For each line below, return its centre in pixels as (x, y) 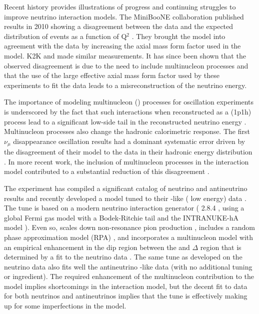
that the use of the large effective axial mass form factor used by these (112, 75)
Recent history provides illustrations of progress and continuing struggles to (120, 6)
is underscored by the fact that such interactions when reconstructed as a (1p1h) (128, 111)
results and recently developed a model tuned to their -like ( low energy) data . (125, 198)
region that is (221, 247)
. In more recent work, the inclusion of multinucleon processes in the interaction (126, 161)
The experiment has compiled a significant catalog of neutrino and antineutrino (126, 188)
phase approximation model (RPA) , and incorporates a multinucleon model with (129, 237)
